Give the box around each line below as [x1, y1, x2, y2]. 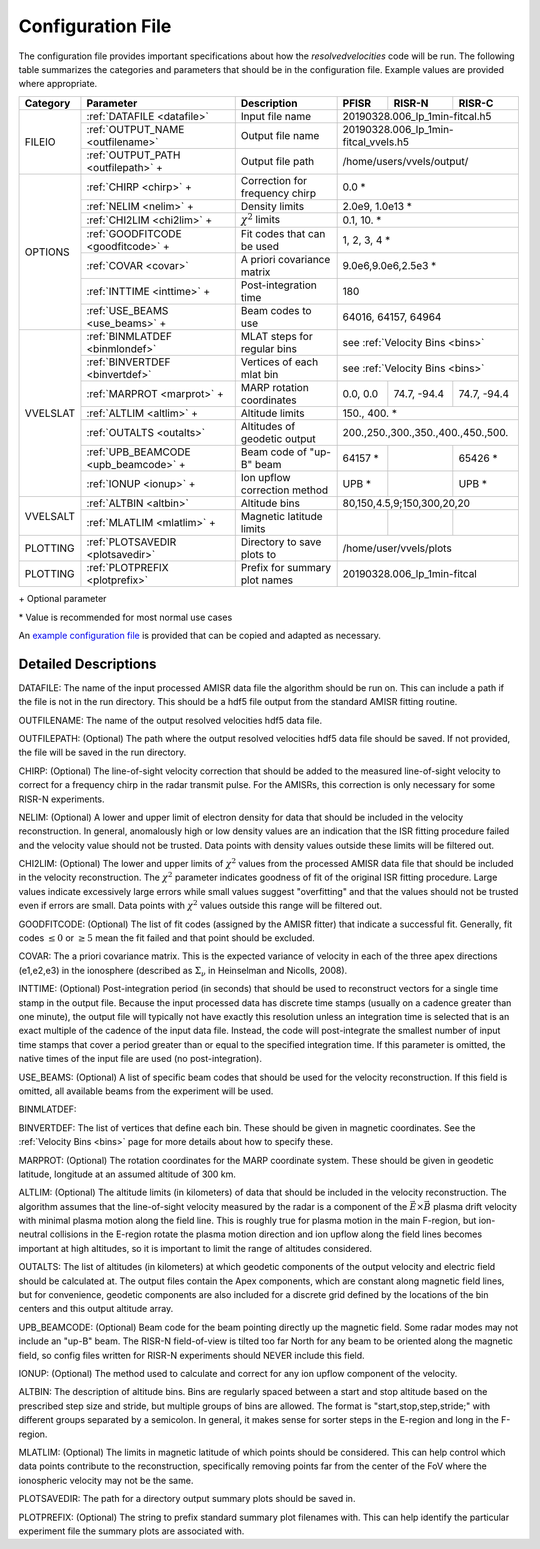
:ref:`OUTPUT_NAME [86, 122, 185, 136]
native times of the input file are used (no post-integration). [18, 1053, 262, 1065]
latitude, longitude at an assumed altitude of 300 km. [18, 1168, 237, 1180]
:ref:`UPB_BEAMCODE [86, 445, 191, 459]
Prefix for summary [240, 561, 332, 575]
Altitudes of [240, 420, 296, 434]
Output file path [240, 154, 315, 168]
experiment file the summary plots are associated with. [18, 1525, 245, 1537]
